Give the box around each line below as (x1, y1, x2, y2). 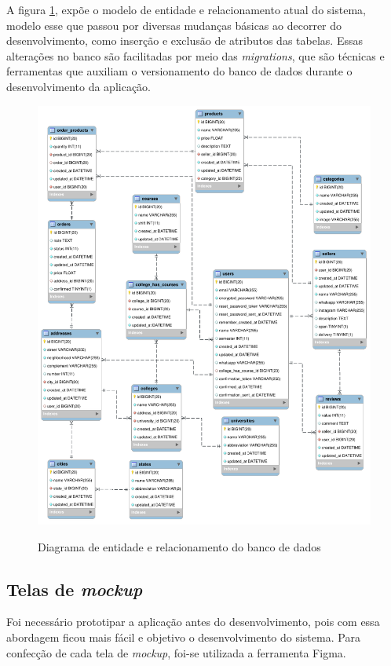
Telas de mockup (6, 576, 143, 601)
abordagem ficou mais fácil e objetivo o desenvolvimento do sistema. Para (6, 628, 360, 645)
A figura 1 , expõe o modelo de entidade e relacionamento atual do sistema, (6, 2, 366, 17)
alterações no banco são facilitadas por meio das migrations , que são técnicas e (6, 47, 385, 64)
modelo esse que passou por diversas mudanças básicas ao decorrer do (6, 16, 342, 33)
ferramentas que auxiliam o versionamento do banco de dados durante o (6, 63, 353, 79)
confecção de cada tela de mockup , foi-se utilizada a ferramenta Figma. (6, 644, 346, 661)
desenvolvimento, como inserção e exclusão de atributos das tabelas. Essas (6, 32, 363, 49)
